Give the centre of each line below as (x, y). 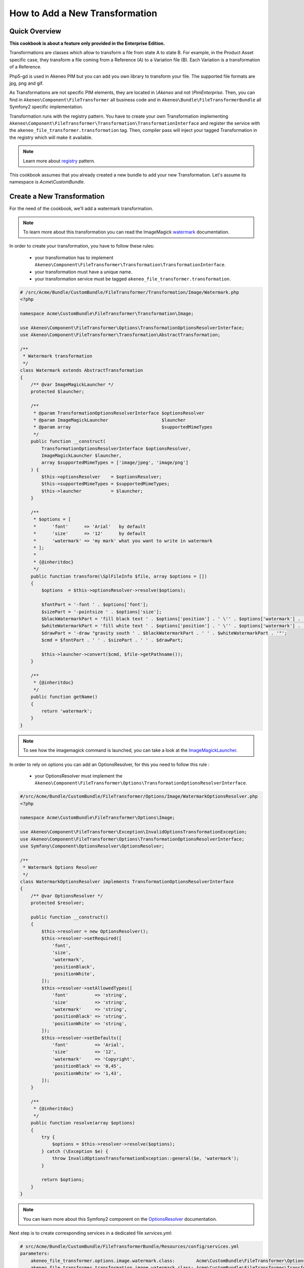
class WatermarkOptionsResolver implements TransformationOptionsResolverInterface (127, 882)
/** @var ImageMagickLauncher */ (72, 385)
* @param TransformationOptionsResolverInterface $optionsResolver (119, 413)
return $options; (63, 1180)
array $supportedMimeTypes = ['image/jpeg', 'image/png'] (115, 463)
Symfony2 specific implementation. (46, 107)
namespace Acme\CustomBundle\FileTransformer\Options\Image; (98, 818)
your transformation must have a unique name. (84, 272)
